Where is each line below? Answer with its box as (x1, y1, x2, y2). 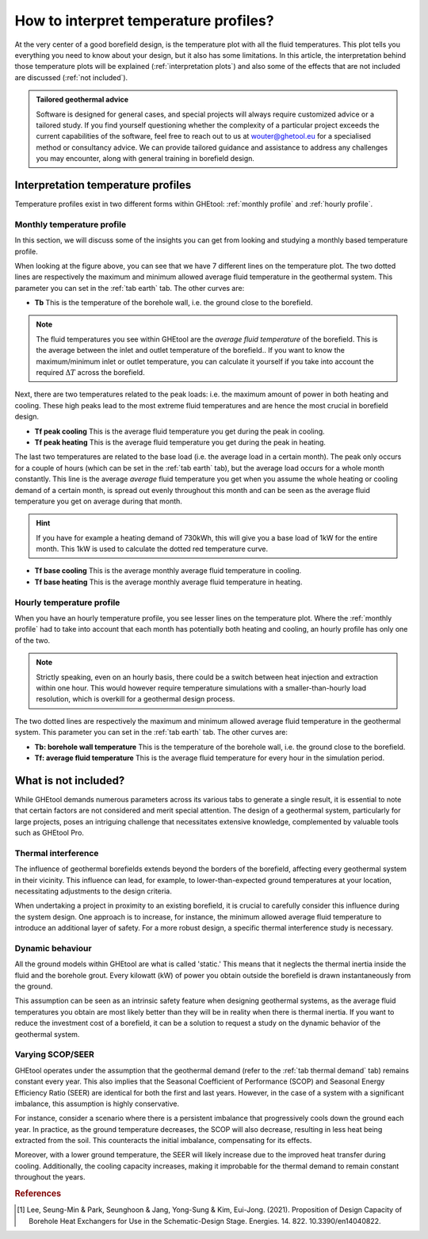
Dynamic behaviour (14, 943, 92, 954)
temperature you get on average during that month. (14, 496, 182, 506)
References (14, 1188, 62, 1199)
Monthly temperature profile (14, 219, 127, 230)
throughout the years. (14, 1172, 86, 1182)
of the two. (14, 635, 51, 645)
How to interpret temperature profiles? (14, 12, 274, 29)
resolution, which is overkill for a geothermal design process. (36, 694, 235, 704)
